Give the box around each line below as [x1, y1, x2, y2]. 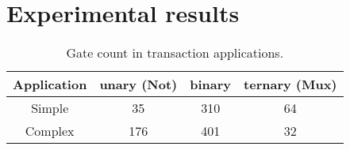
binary [190, 75, 232, 94]
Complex [25, 122, 75, 141]
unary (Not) [99, 75, 178, 94]
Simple [31, 99, 69, 118]
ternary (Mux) [244, 75, 337, 94]
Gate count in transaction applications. [66, 43, 284, 62]
